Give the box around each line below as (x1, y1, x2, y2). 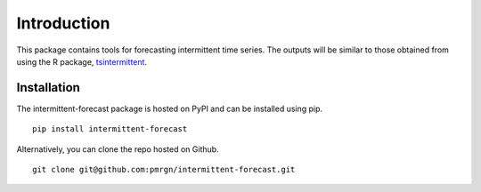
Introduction (16, 13, 110, 33)
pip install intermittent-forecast (32, 124, 188, 134)
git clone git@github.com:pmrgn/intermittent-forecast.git (32, 164, 296, 175)
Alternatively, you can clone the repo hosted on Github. (16, 143, 219, 155)
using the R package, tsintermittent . (16, 56, 147, 67)
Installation (16, 80, 80, 95)
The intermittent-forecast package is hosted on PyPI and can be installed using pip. (16, 103, 323, 114)
